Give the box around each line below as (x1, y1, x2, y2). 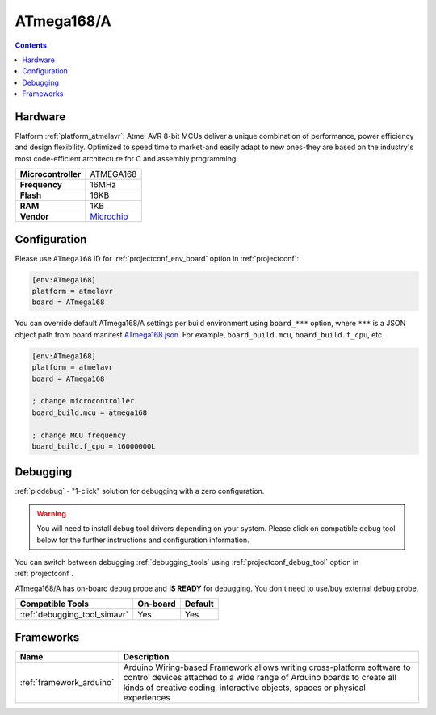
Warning (36, 508, 66, 518)
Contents (15, 40, 48, 50)
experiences (123, 692, 170, 703)
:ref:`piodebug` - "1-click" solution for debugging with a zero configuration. (15, 487, 265, 496)
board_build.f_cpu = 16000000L (31, 441, 157, 451)
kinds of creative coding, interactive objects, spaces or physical (123, 682, 367, 693)
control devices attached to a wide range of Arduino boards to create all (123, 671, 397, 683)
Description (123, 650, 170, 662)
